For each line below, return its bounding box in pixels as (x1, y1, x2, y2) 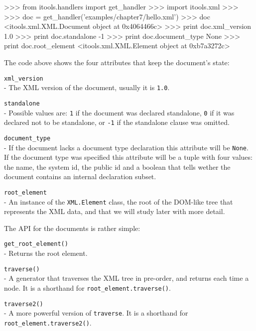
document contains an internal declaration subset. (4, 171, 156, 182)
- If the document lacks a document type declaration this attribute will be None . (4, 142, 249, 152)
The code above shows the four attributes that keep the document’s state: (4, 57, 230, 67)
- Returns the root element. (4, 248, 88, 258)
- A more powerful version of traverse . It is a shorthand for (4, 308, 188, 318)
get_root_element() (4, 240, 68, 248)
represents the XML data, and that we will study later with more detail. (4, 206, 225, 217)
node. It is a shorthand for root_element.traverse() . (4, 282, 171, 293)
